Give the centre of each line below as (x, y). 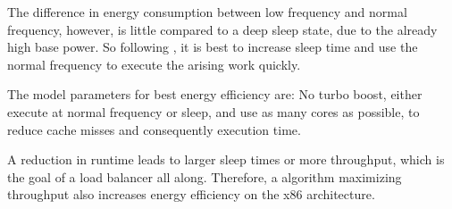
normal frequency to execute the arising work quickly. (154, 64)
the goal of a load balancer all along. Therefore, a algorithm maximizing (205, 176)
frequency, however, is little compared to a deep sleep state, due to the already (222, 29)
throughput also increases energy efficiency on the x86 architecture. (191, 194)
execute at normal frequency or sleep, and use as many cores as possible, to (213, 111)
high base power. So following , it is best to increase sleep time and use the (213, 47)
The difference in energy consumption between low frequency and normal (207, 12)
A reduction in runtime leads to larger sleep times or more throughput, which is (226, 159)
